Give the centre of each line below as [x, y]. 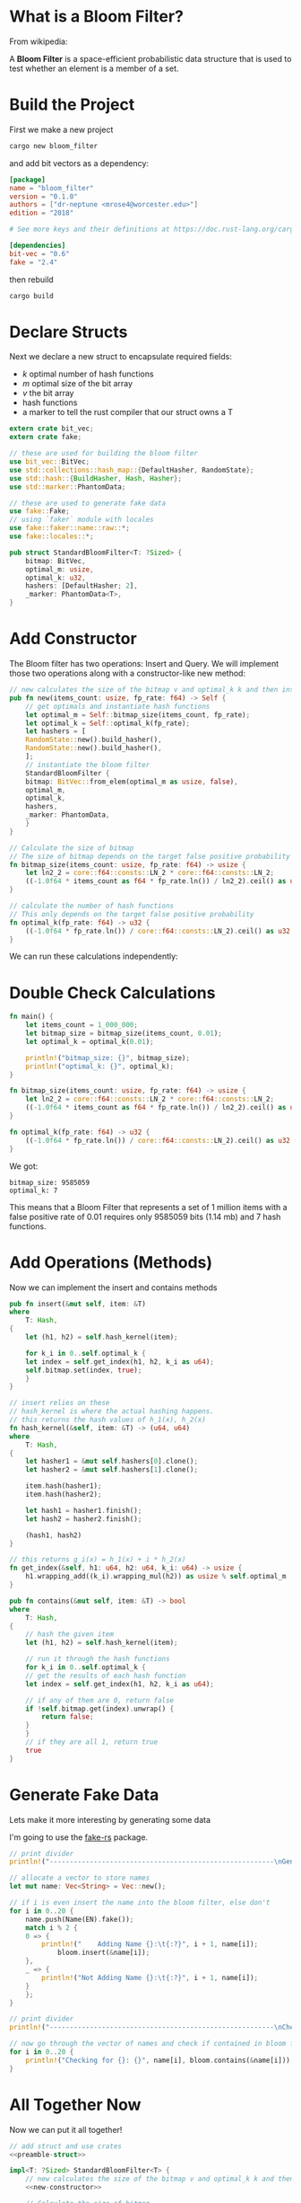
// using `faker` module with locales [82, 520]
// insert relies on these [60, 1403]
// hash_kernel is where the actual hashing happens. [112, 1411]
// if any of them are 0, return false [100, 1700]
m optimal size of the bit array [77, 384]
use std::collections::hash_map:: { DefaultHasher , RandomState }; [132, 470]
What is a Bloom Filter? [96, 17]
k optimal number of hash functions [88, 374]
